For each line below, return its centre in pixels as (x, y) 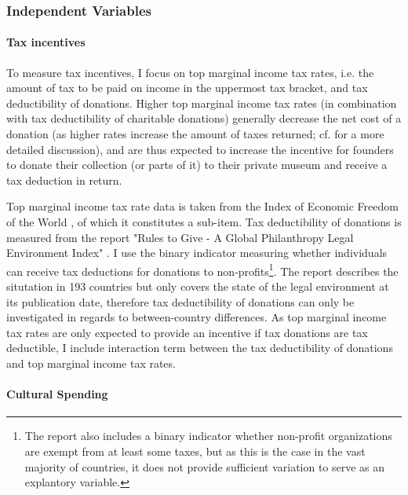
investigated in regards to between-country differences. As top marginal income (197, 317)
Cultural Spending (57, 394)
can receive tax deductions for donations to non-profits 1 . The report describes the (202, 269)
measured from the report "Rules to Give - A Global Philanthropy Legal (180, 237)
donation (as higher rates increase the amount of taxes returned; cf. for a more (195, 134)
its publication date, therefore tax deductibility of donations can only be (180, 301)
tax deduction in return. (64, 180)
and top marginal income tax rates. (91, 363)
